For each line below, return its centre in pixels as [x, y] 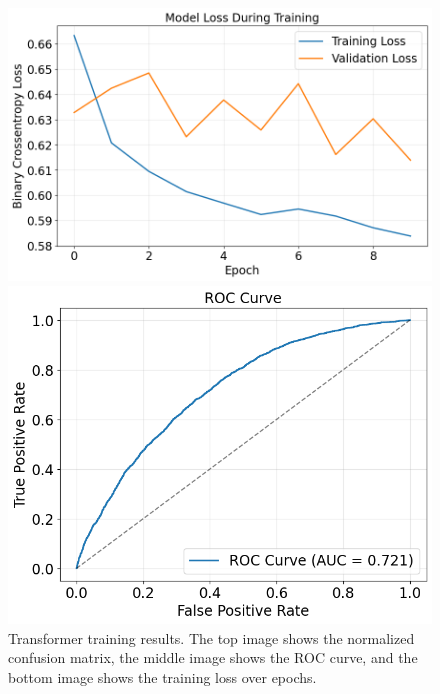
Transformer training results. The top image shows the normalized [211, 637]
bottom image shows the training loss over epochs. [162, 676]
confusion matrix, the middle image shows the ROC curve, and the [213, 657]
